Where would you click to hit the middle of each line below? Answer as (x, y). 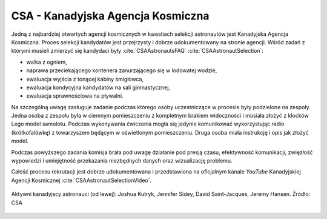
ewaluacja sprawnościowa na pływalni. (75, 96)
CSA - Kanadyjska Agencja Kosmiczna (110, 16)
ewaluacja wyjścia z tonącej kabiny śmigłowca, (85, 79)
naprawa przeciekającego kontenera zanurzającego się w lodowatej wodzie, (122, 70)
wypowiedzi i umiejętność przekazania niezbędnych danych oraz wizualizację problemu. (122, 161)
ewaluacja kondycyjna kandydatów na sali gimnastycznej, (98, 87)
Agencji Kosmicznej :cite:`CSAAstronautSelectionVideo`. (81, 180)
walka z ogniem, (47, 62)
